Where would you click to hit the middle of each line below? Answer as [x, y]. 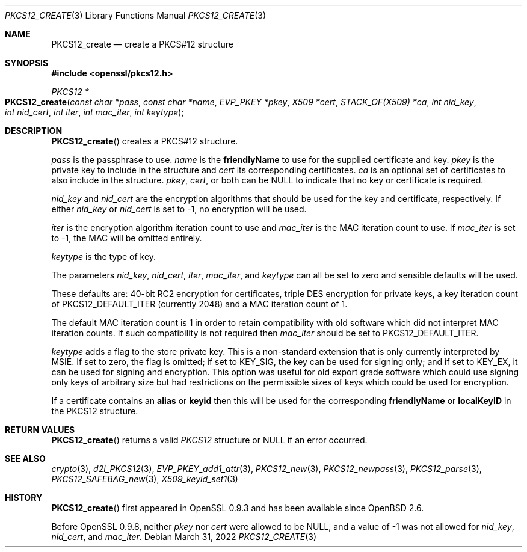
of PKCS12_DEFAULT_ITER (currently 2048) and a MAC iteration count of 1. [199, 304]
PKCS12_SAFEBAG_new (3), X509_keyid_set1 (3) [145, 479]
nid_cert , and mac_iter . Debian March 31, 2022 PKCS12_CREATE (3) [184, 537]
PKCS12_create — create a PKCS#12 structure [143, 44]
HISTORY [24, 498]
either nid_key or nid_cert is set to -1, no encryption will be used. [179, 209]
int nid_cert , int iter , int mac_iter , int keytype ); [94, 112]
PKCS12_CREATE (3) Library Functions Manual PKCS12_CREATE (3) [135, 15]
